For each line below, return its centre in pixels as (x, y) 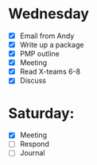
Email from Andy (47, 36)
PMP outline (39, 54)
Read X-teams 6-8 (50, 71)
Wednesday (49, 14)
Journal (32, 153)
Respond (34, 144)
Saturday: (41, 113)
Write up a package (52, 45)
